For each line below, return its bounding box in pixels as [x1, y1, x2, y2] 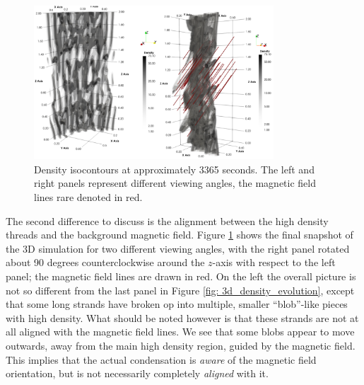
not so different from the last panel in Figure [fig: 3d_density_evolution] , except [6, 282, 355, 297]
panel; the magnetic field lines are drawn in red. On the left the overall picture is [6, 269, 356, 284]
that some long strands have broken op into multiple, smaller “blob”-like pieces [6, 297, 348, 311]
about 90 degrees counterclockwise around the [6, 255, 205, 270]
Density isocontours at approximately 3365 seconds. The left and [34, 161, 315, 176]
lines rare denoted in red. [34, 190, 143, 205]
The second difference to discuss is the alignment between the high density [6, 213, 329, 228]
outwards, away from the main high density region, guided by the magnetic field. [6, 338, 356, 352]
